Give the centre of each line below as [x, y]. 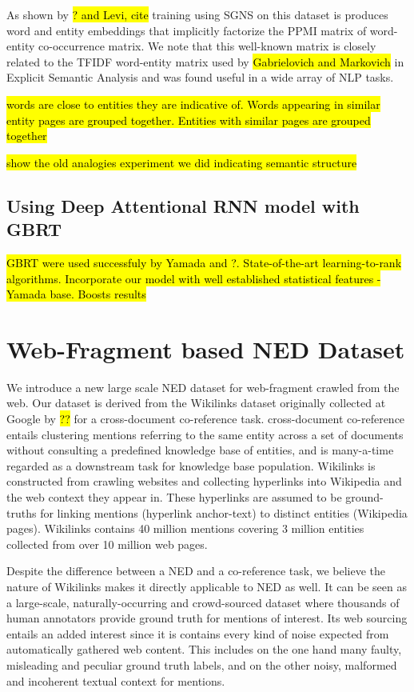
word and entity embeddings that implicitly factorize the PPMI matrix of [187, 30]
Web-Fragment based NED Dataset [206, 348]
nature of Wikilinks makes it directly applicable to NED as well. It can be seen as [207, 586]
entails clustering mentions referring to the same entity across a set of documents [205, 434]
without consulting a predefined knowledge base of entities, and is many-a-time [200, 450]
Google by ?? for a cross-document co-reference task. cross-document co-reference [206, 419]
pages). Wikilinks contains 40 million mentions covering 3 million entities [185, 528]
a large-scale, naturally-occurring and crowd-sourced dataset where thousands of [203, 602]
